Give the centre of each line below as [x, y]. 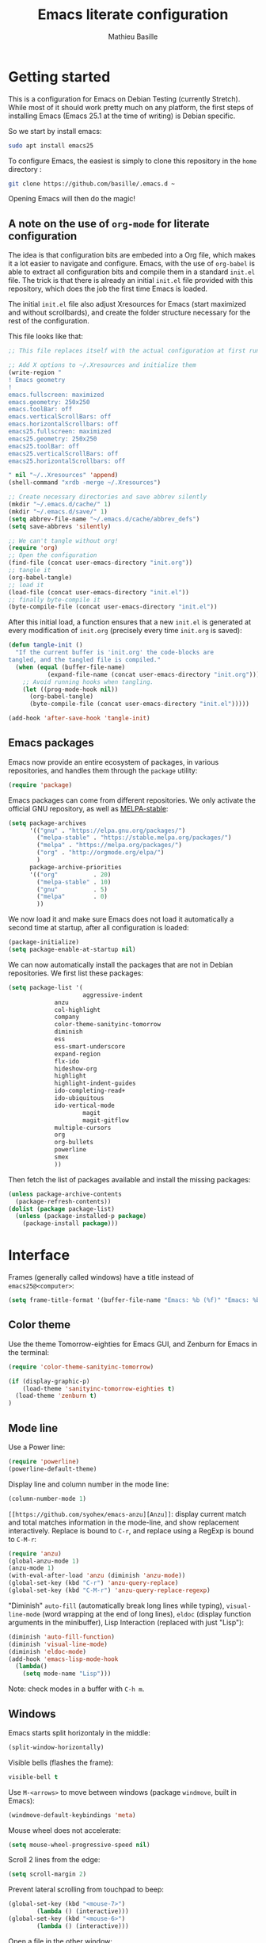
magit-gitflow [106, 1120]
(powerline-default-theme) [53, 1469]
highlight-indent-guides [95, 1083]
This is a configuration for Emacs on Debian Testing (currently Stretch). [124, 99]
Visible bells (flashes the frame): [61, 1762]
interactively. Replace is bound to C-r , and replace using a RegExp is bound [131, 1530]
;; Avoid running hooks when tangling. [88, 682]
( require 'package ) [40, 785]
